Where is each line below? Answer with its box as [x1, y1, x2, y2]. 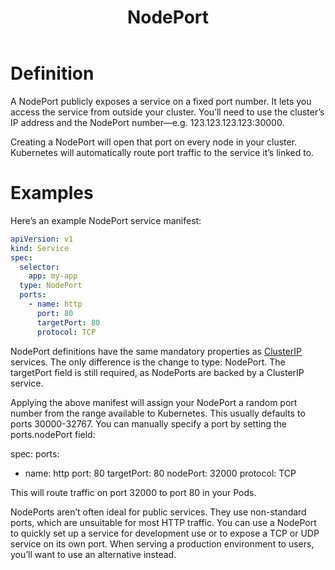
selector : [19, 262, 60, 272]
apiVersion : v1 [10, 234, 74, 244]
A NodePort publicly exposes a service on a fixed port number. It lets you [10, 95, 312, 107]
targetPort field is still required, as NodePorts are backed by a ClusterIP [10, 366, 305, 378]
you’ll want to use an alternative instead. [10, 548, 177, 560]
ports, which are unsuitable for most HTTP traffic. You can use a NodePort [10, 516, 317, 528]
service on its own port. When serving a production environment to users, [10, 537, 315, 550]
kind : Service [10, 243, 70, 253]
